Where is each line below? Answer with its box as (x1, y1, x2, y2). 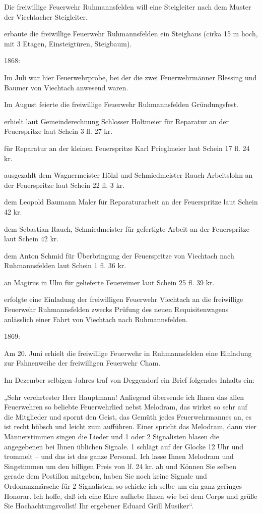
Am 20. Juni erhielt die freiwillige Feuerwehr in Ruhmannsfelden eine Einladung (4, 347, 252, 358)
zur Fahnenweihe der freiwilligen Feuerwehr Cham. (4, 357, 161, 368)
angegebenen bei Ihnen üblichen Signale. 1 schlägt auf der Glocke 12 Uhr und (4, 441, 244, 451)
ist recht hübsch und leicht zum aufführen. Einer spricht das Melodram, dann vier (4, 421, 256, 432)
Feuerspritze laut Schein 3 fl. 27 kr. (4, 126, 113, 136)
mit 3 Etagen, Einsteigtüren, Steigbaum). (4, 38, 132, 48)
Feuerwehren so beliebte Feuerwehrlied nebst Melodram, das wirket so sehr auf (4, 401, 247, 412)
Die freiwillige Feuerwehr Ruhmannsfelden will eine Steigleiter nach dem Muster (4, 2, 251, 12)
